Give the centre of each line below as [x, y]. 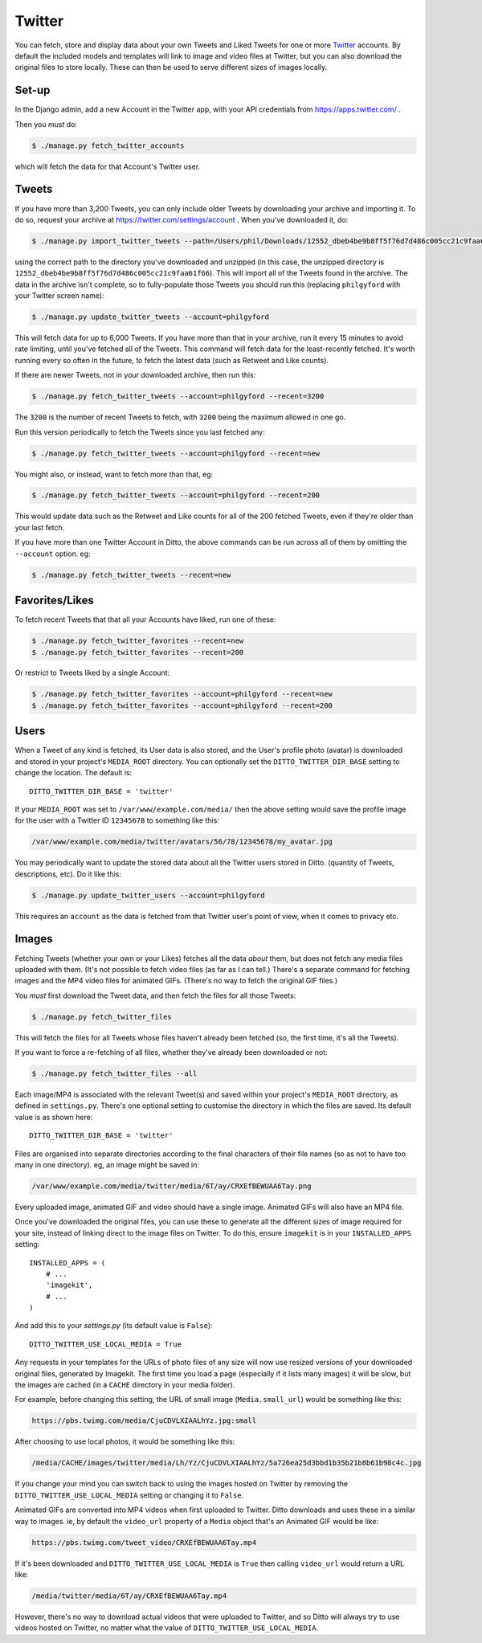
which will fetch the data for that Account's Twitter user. [108, 166]
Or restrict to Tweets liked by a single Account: [92, 673]
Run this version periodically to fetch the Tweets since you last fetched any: [140, 432]
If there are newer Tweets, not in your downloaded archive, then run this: [135, 375]
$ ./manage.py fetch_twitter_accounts [108, 145]
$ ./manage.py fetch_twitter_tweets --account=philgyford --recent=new [176, 453]
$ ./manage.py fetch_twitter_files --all [114, 1074]
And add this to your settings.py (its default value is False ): [114, 1326]
